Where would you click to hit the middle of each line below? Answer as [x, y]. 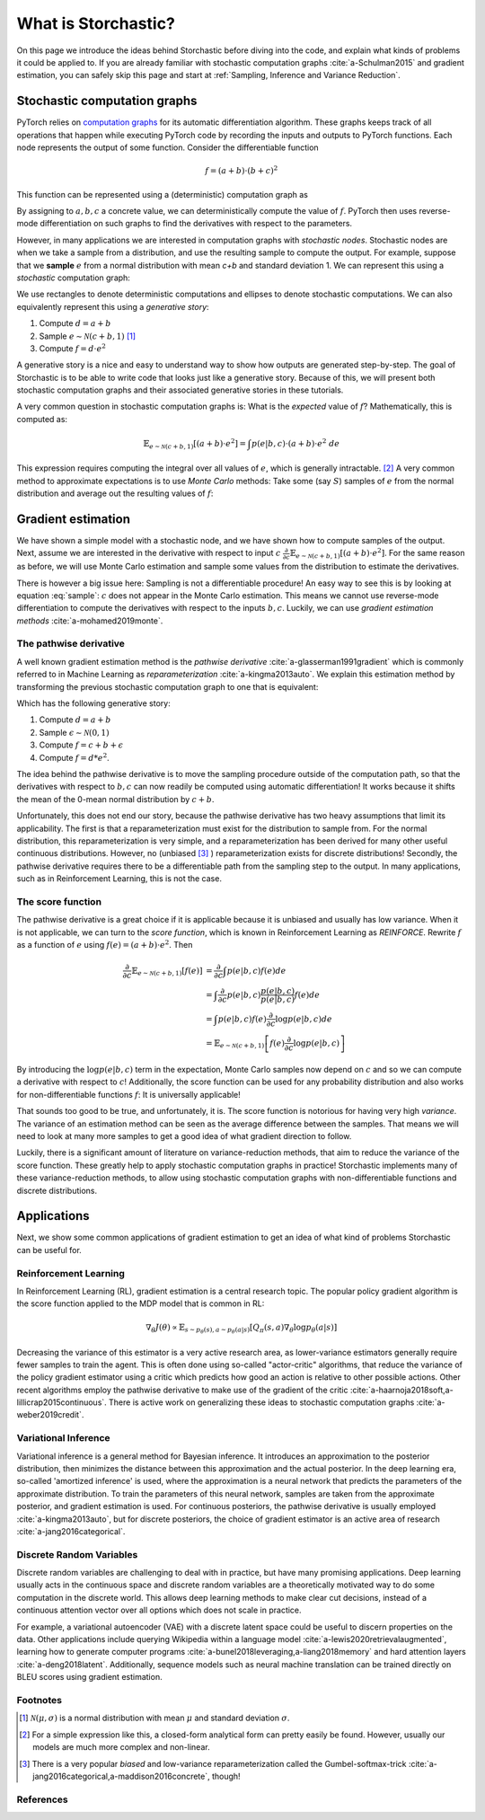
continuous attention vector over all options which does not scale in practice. [159, 1610]
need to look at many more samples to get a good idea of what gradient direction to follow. [184, 1135]
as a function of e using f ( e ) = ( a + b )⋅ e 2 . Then [105, 944]
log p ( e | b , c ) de [304, 1019]
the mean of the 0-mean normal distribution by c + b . [115, 799]
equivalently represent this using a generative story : [113, 306]
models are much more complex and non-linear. [121, 1747]
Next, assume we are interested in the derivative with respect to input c [149, 553]
